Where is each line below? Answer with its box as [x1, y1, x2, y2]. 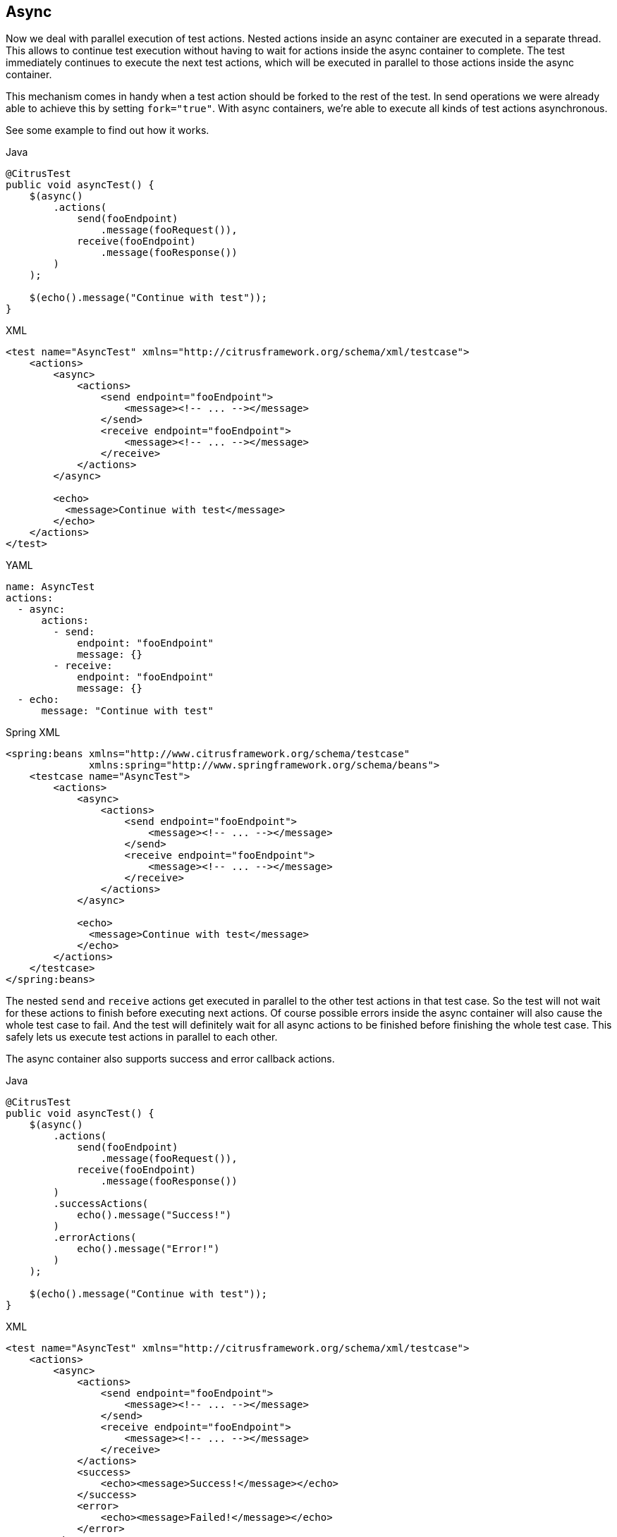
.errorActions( [53, 1232, 137, 1244]
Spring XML [6, 726, 61, 739]
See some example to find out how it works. [6, 124, 209, 137]
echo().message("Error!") [77, 1243, 220, 1255]
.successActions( [53, 1198, 149, 1210]
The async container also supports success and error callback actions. [6, 1053, 335, 1065]
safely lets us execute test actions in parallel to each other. [6, 1031, 278, 1043]
